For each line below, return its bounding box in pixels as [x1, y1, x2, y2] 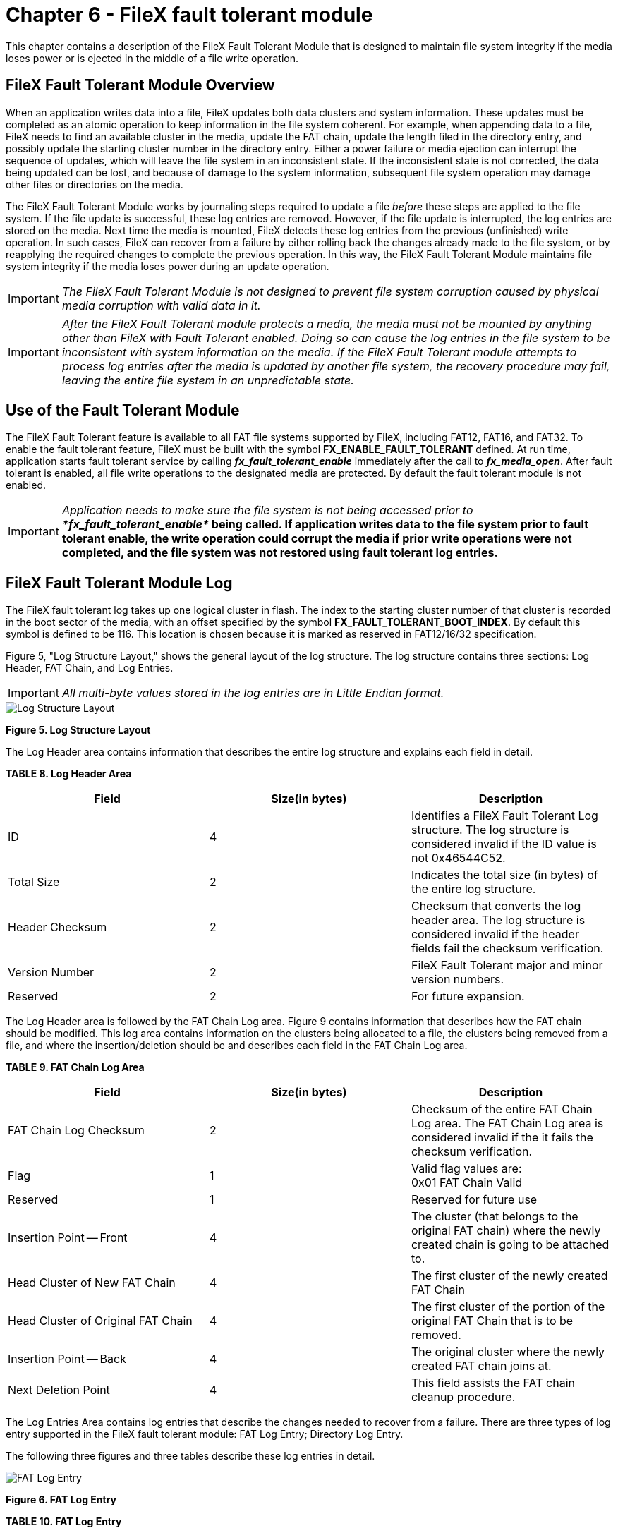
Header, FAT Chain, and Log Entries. [6, 662, 174, 674]
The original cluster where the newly [411, 1345, 605, 1359]
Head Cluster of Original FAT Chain [8, 1314, 193, 1328]
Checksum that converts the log [411, 899, 581, 914]
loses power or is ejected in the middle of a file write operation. [6, 51, 299, 64]
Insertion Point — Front [8, 1230, 128, 1245]
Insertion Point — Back [8, 1352, 126, 1367]
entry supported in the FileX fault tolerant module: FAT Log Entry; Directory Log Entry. [6, 1428, 404, 1441]
